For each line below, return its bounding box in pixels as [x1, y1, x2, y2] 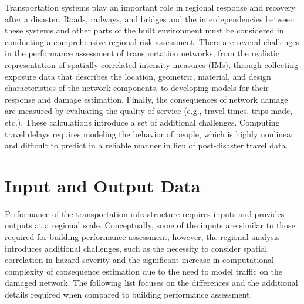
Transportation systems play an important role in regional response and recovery [5, 1, 296, 13]
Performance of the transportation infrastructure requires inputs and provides [5, 207, 285, 219]
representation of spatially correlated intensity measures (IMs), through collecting [5, 58, 299, 70]
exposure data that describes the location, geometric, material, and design [5, 70, 271, 82]
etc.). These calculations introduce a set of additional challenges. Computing [5, 116, 280, 128]
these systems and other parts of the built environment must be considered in [5, 24, 284, 36]
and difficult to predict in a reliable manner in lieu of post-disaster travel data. [5, 139, 288, 151]
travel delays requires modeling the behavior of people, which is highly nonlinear [5, 127, 294, 140]
